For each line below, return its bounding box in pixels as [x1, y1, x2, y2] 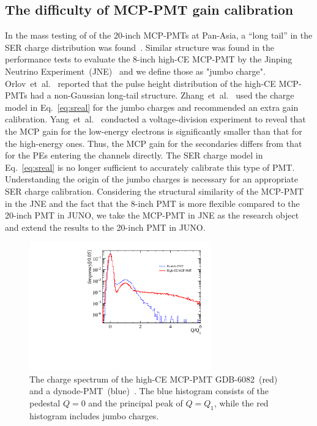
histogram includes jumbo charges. [29, 409, 159, 422]
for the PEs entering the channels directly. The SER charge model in [5, 149, 263, 162]
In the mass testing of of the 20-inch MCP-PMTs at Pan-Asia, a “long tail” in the [5, 29, 313, 42]
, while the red [214, 396, 269, 409]
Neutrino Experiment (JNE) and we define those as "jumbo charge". [5, 64, 266, 77]
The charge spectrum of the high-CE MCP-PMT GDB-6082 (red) [29, 372, 278, 385]
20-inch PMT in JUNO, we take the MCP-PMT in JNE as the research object [5, 209, 299, 222]
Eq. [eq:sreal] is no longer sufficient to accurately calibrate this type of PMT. [5, 160, 295, 173]
